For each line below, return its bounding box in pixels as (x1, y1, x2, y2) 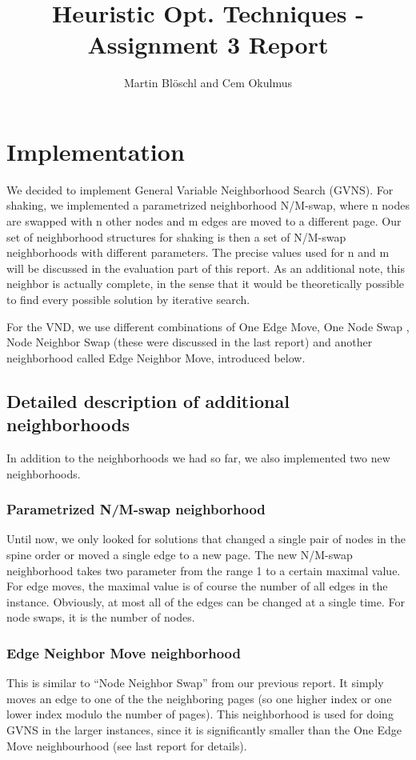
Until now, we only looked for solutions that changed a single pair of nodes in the (6, 530, 406, 547)
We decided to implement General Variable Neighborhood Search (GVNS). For (6, 181, 394, 198)
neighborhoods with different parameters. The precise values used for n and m (6, 244, 390, 261)
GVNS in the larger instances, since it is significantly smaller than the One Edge (6, 721, 402, 738)
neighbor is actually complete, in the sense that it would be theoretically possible (6, 275, 405, 292)
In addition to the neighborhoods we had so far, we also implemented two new (6, 449, 390, 466)
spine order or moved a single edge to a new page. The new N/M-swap (6, 546, 353, 562)
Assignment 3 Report (87, 28, 329, 61)
